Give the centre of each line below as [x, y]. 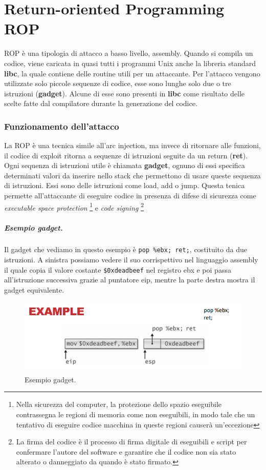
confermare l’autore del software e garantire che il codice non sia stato [126, 451]
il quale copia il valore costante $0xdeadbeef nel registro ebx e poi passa [118, 269]
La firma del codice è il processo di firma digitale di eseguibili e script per [131, 442]
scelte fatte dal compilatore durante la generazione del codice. [101, 103]
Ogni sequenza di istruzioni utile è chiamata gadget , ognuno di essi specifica [125, 165]
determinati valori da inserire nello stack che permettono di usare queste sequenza [132, 175]
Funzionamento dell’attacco [62, 126]
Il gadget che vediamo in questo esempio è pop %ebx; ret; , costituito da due [126, 249]
